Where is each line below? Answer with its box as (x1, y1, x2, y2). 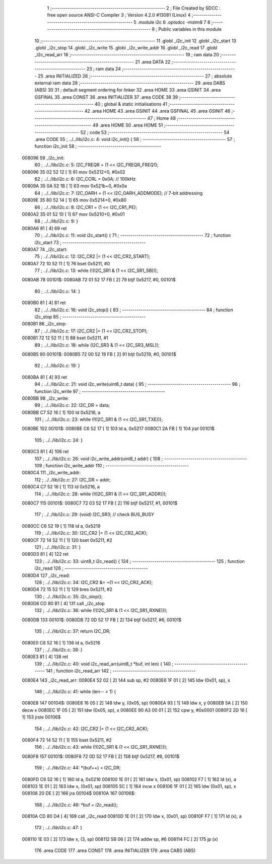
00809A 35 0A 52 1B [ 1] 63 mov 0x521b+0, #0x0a (22, 183, 127, 189)
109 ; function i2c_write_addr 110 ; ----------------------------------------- (34, 463, 189, 469)
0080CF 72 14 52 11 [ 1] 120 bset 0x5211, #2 (22, 537, 113, 543)
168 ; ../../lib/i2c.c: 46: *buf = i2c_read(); (34, 802, 118, 808)
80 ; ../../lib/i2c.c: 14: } (34, 288, 81, 294)
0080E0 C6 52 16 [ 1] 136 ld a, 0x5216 (22, 639, 101, 645)
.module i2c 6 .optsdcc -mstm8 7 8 (137, 19, 211, 25)
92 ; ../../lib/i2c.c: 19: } (34, 363, 80, 369)
